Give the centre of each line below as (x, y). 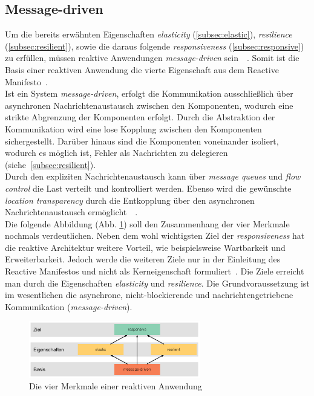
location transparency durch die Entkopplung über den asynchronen (130, 200)
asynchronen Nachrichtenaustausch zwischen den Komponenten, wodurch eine (149, 105)
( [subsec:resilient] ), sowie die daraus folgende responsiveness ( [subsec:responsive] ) (155, 46)
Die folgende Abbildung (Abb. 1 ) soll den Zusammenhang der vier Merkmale (147, 223)
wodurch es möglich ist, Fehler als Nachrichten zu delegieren (116, 153)
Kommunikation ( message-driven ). (69, 306)
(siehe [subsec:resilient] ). (51, 164)
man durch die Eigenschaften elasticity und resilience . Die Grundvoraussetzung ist (157, 283)
